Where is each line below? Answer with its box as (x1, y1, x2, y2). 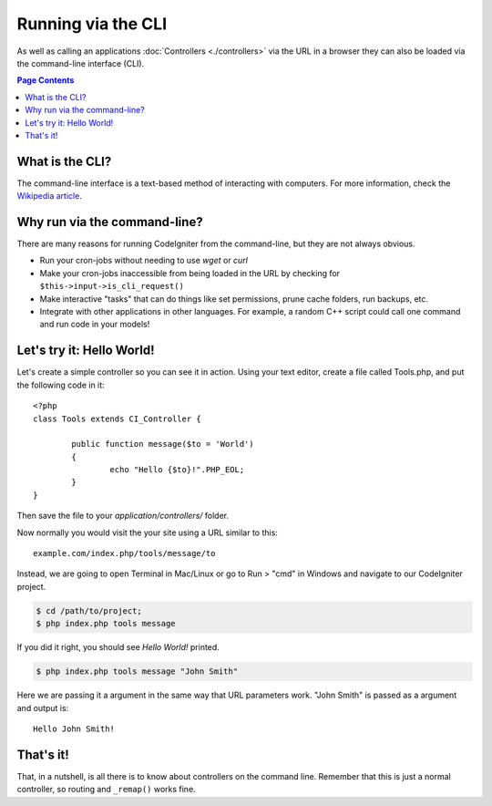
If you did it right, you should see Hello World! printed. (16, 642, 220, 653)
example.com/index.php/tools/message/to (33, 548, 216, 559)
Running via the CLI (16, 14, 168, 34)
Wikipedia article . (16, 191, 82, 201)
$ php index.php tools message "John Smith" (36, 666, 239, 677)
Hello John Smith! (33, 723, 116, 734)
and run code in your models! (39, 319, 150, 330)
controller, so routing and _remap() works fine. (16, 784, 196, 795)
